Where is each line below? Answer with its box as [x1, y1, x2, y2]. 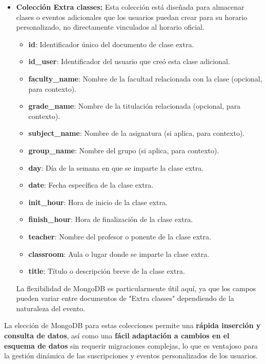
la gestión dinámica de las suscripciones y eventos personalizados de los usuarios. [4, 350, 258, 361]
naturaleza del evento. [16, 302, 86, 313]
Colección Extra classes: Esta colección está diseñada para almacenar [16, 2, 244, 12]
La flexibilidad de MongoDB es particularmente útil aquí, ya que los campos [16, 282, 256, 293]
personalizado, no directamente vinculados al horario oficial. [16, 22, 204, 32]
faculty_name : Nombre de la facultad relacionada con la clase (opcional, [28, 73, 262, 84]
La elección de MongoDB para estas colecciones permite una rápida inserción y [4, 320, 261, 331]
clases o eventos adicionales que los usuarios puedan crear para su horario [16, 11, 248, 22]
